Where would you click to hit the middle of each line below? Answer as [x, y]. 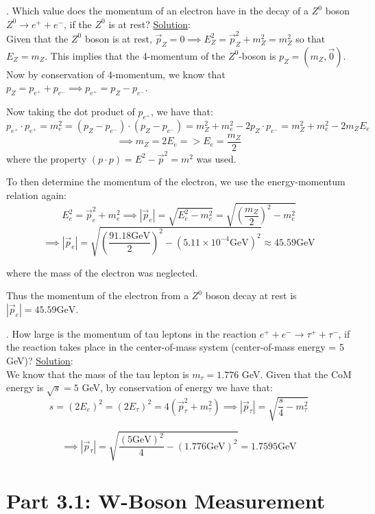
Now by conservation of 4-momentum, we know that [116, 74]
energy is [25, 387]
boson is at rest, [118, 38]
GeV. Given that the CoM [297, 374]
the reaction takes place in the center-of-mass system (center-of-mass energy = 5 [175, 347]
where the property [47, 158]
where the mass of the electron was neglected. [102, 272]
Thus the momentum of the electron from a [98, 295]
